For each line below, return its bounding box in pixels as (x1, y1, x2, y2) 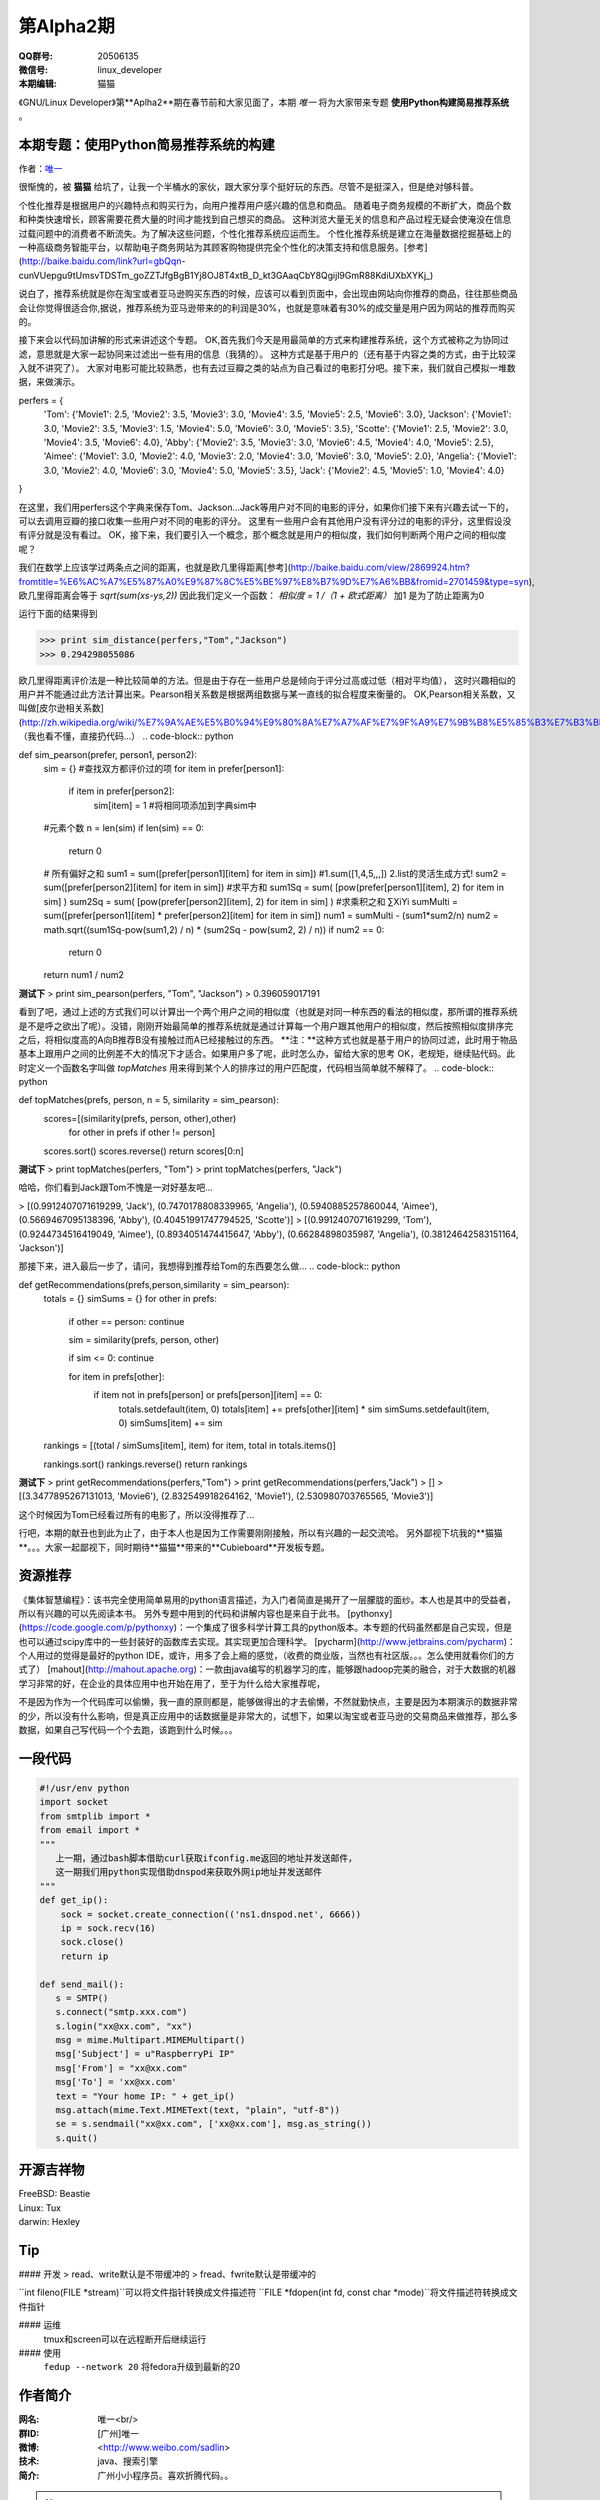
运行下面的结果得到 (18, 608, 98, 620)
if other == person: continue (68, 1315, 185, 1327)
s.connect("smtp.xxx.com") (55, 2006, 188, 2018)
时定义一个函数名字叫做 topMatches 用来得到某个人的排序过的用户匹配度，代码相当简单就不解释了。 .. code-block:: (18, 1061, 495, 1074)
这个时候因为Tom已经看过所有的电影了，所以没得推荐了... (18, 1508, 255, 1520)
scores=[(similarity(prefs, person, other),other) (43, 1112, 237, 1124)
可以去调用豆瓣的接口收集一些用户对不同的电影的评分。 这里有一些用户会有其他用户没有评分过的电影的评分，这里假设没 (18, 515, 512, 527)
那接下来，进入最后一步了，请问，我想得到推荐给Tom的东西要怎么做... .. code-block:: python (18, 1260, 401, 1272)
